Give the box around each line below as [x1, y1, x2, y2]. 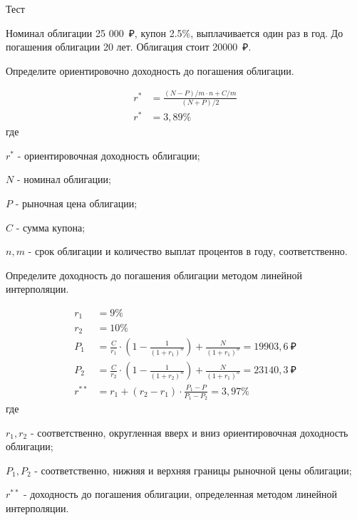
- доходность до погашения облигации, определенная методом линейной [23, 487, 337, 501]
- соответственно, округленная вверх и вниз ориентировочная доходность [30, 425, 348, 440]
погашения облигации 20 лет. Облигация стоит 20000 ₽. [6, 39, 252, 54]
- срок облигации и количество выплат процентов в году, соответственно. [28, 244, 348, 259]
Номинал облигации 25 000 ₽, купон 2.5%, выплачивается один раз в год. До [6, 25, 343, 40]
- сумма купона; [16, 219, 86, 234]
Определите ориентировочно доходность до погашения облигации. [6, 63, 294, 78]
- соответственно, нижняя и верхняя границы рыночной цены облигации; [34, 462, 352, 477]
